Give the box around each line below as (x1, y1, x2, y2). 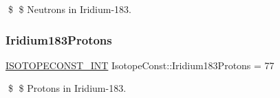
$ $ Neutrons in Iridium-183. (8, 2, 132, 16)
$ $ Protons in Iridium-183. (8, 81, 127, 95)
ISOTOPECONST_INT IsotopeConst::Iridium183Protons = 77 (6, 58, 274, 72)
